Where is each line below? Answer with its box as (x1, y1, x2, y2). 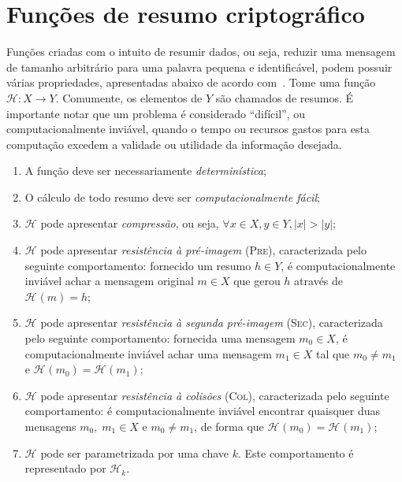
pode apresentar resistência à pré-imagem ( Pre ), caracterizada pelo (40, 242, 367, 258)
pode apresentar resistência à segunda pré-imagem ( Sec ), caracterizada (40, 314, 383, 331)
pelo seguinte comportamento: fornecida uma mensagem (24, 330, 296, 347)
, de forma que (194, 418, 264, 434)
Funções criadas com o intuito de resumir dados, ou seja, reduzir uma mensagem (6, 43, 396, 60)
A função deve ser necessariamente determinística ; (24, 162, 266, 179)
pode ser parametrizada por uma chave (40, 444, 229, 461)
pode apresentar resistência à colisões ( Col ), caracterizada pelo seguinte (40, 387, 389, 403)
